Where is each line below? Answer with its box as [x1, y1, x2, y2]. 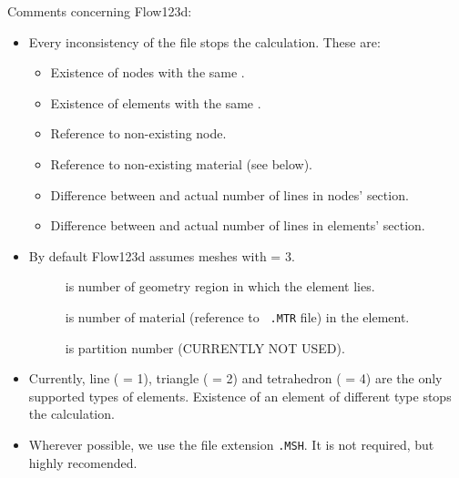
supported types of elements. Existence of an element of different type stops [28, 386, 452, 405]
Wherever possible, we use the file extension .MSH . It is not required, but [28, 434, 434, 453]
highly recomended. [28, 453, 138, 472]
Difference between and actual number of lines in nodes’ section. [50, 185, 409, 204]
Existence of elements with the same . [50, 93, 261, 112]
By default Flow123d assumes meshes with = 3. [28, 246, 295, 265]
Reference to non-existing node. [50, 124, 227, 143]
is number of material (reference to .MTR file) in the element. [65, 307, 410, 326]
